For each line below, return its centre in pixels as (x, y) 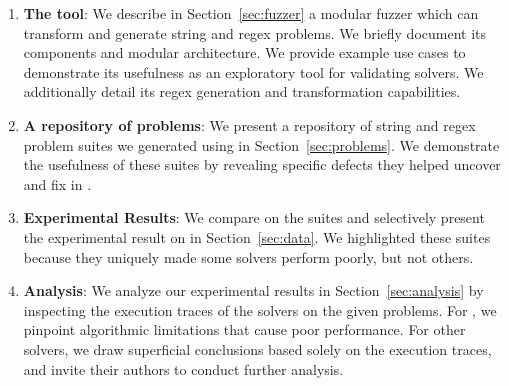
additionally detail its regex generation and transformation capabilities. (242, 91)
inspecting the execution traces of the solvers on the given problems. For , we (260, 309)
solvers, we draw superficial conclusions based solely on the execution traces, (257, 348)
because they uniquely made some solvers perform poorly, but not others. (248, 256)
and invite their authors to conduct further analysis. (183, 368)
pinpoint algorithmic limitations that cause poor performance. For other (244, 329)
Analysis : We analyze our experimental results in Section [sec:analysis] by (253, 290)
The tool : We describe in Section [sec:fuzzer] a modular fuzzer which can (251, 13)
